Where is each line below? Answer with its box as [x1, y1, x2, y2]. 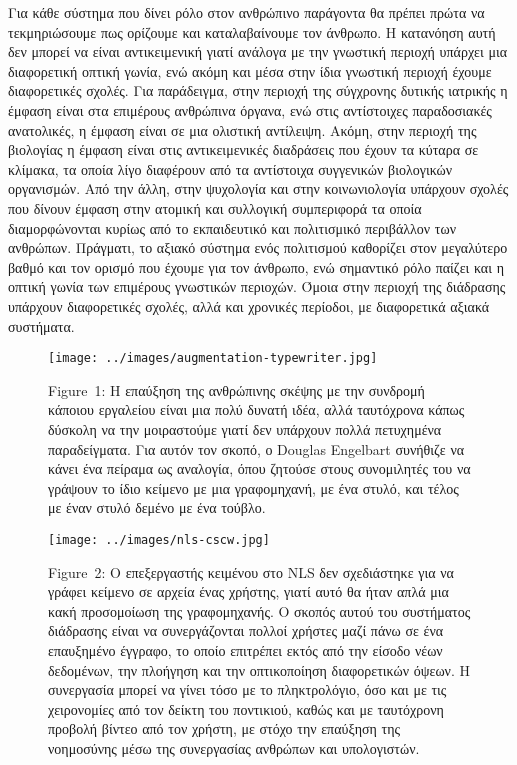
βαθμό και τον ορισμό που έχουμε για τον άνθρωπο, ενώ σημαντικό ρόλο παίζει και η [8, 256, 504, 277]
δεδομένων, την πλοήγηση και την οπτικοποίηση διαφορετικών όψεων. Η [48, 659, 470, 680]
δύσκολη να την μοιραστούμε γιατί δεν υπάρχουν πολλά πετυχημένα [48, 418, 442, 439]
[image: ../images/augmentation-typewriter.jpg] [48, 351, 378, 366]
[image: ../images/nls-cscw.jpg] [48, 532, 270, 547]
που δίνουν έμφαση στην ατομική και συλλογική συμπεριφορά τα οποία [8, 197, 422, 218]
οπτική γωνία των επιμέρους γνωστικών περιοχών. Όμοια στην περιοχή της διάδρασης [8, 276, 506, 297]
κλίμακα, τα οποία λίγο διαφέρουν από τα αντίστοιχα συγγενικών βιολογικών [8, 158, 453, 179]
